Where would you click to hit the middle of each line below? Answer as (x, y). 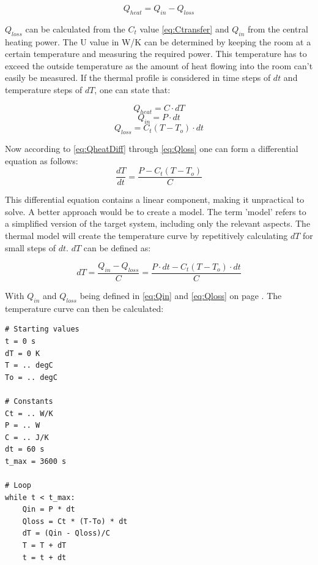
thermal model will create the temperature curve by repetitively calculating (146, 235)
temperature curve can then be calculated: (84, 308)
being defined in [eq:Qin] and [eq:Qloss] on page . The (181, 295)
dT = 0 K (23, 353)
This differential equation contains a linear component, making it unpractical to (155, 199)
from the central (278, 28)
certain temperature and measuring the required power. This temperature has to (156, 54)
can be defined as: (117, 247)
